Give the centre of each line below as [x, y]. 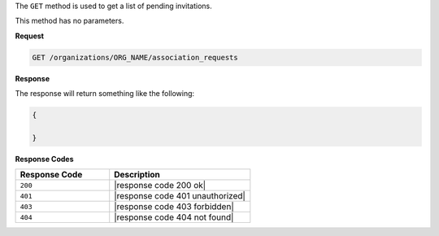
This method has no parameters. [70, 21]
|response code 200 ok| [160, 186]
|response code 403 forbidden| [174, 207]
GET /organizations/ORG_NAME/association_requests [135, 57]
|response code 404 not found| [174, 217]
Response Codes [44, 159]
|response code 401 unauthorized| [180, 196]
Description [137, 175]
